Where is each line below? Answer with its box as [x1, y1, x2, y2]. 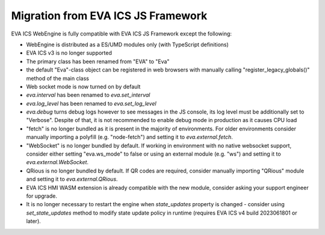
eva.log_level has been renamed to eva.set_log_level [26, 100, 156, 107]
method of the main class [26, 75, 90, 82]
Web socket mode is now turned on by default [26, 83, 141, 90]
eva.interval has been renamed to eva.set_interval [26, 91, 150, 99]
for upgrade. [26, 192, 57, 200]
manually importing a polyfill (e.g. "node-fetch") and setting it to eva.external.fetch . [26, 133, 233, 141]
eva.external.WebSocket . [26, 159, 89, 166]
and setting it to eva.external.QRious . [26, 175, 118, 183]
